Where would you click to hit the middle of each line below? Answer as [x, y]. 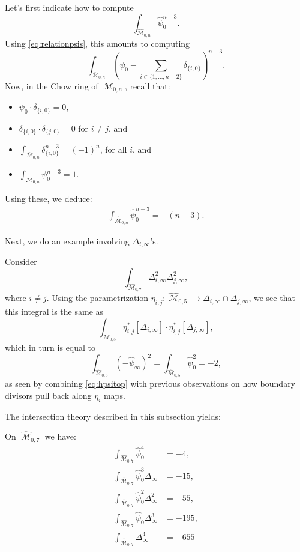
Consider [21, 262]
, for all [113, 149]
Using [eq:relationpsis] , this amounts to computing [97, 43]
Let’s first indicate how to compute [69, 7]
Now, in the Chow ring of [52, 86]
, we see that [272, 298]
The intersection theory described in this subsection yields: [113, 416]
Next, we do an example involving [67, 241]
